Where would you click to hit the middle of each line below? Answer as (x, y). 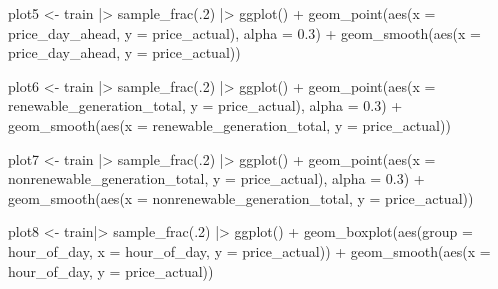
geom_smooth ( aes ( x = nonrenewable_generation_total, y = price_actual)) (241, 197)
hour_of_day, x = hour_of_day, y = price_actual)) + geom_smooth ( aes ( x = (249, 250)
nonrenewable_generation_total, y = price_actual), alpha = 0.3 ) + (216, 178)
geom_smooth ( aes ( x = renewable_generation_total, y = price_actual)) (229, 124)
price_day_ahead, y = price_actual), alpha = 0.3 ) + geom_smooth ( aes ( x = (244, 32)
